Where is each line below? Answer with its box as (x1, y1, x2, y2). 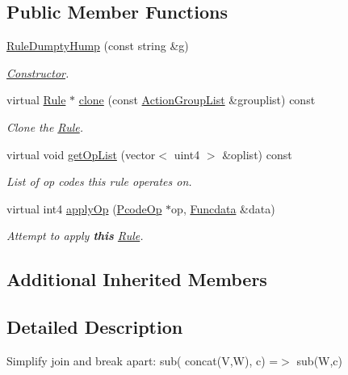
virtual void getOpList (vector (6, 145, 156, 162)
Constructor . (6, 64, 69, 81)
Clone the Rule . (6, 118, 84, 135)
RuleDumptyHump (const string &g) (6, 37, 189, 54)
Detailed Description (6, 314, 183, 339)
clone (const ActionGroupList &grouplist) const (78, 91, 316, 108)
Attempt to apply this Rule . (6, 227, 144, 244)
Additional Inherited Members (6, 267, 267, 292)
